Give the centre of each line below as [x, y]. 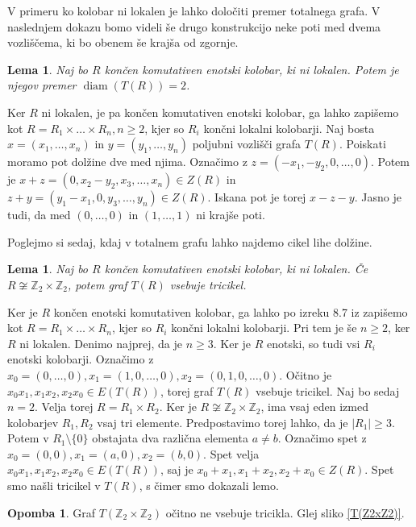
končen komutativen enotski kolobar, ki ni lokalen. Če [236, 269]
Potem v [28, 438]
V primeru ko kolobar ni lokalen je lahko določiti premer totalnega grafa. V [194, 10]
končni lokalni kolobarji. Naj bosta [289, 128]
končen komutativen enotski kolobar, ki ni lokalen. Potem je [252, 69]
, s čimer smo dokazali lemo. [209, 486]
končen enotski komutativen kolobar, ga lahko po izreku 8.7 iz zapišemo [231, 311]
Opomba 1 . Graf [52, 512]
